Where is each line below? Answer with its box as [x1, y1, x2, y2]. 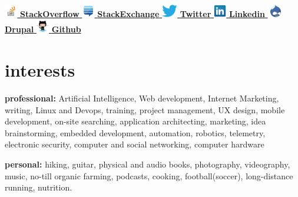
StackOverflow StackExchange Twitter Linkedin [20, 8, 265, 20]
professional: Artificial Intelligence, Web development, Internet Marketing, [5, 91, 279, 104]
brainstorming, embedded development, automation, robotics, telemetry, [5, 126, 266, 139]
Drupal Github [5, 23, 81, 35]
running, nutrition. [5, 181, 72, 193]
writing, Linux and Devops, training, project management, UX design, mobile [5, 103, 285, 116]
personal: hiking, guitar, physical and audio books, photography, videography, [5, 157, 290, 170]
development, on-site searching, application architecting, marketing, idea [5, 115, 266, 127]
